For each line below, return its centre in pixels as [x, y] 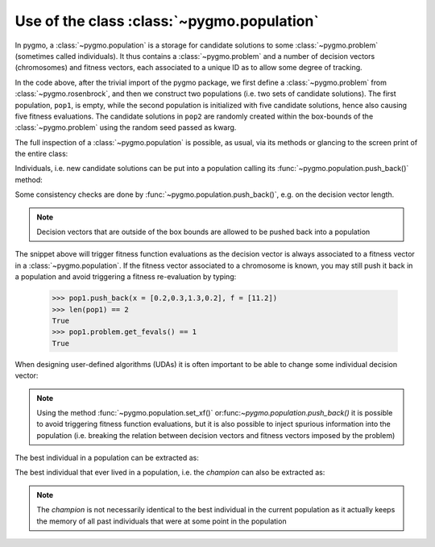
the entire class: [41, 154]
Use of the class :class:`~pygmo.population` [167, 21]
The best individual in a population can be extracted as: [107, 458]
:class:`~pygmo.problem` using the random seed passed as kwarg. [126, 127]
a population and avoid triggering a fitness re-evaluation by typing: [126, 277]
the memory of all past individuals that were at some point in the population [162, 521]
